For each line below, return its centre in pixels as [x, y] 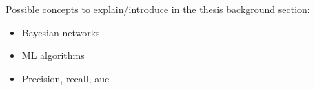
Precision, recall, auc [65, 78]
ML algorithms [53, 55]
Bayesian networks [61, 32]
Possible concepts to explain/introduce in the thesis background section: [158, 9]
